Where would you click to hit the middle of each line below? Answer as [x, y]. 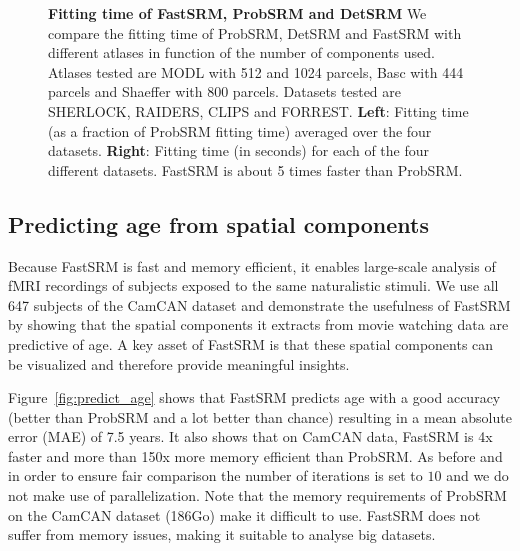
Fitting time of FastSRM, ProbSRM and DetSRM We [237, 13]
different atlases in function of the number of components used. [241, 52]
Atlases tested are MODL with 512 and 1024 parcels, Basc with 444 [256, 71]
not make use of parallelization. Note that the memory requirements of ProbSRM [257, 495]
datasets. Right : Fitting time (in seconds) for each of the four [238, 150]
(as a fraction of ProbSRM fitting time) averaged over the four [240, 130]
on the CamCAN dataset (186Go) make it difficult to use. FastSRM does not [244, 514]
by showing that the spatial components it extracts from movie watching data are [258, 324]
